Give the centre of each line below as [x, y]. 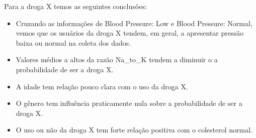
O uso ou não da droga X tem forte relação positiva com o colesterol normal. [134, 130]
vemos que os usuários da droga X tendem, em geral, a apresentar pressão [130, 33]
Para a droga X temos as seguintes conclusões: [75, 6]
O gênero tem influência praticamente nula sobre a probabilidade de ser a [129, 103]
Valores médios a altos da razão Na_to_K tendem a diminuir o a [117, 59]
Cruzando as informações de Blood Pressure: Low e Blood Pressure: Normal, [134, 23]
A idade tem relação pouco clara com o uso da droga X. [102, 86]
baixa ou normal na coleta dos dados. [73, 42]
